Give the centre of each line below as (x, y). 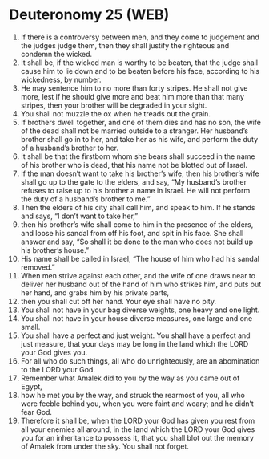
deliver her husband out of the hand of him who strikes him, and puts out (141, 284)
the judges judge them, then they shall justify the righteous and (125, 45)
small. (30, 327)
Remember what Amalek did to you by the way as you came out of (130, 378)
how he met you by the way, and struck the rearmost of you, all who (132, 395)
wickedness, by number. (61, 79)
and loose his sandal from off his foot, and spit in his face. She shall (132, 233)
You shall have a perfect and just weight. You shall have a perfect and (135, 335)
